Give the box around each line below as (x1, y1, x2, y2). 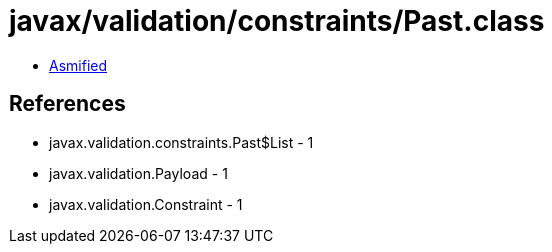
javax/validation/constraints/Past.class (9, 4, 545, 38)
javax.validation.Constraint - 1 (49, 195, 243, 213)
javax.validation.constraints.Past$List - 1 (49, 133, 314, 151)
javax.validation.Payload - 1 (49, 164, 228, 182)
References (9, 91, 126, 117)
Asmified (49, 56, 108, 74)
